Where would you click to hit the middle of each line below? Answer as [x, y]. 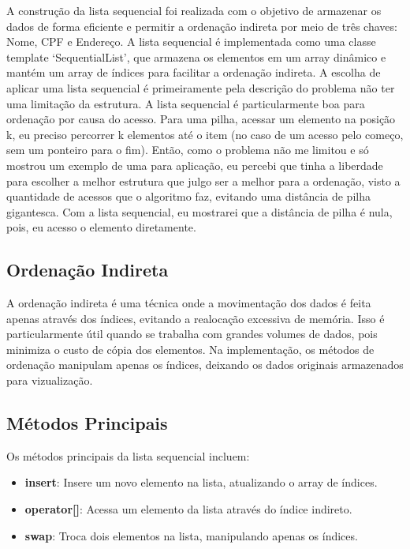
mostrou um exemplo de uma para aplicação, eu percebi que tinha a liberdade [195, 165]
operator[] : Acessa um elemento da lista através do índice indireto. [188, 509]
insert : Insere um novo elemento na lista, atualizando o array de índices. [201, 482]
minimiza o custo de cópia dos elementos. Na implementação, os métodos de [190, 349]
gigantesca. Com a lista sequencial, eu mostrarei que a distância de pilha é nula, [199, 211]
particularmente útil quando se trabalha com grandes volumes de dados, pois [192, 334]
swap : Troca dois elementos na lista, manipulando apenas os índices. [191, 535]
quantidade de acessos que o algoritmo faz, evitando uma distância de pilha [188, 196]
